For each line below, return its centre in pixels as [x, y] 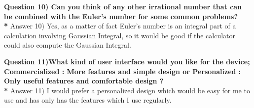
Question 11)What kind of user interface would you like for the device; [127, 61]
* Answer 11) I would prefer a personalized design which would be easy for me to [127, 90]
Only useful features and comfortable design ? [84, 81]
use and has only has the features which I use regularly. [88, 100]
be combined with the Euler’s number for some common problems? [121, 16]
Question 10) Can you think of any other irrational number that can [123, 6]
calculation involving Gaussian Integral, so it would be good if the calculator [120, 35]
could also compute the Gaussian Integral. [68, 45]
